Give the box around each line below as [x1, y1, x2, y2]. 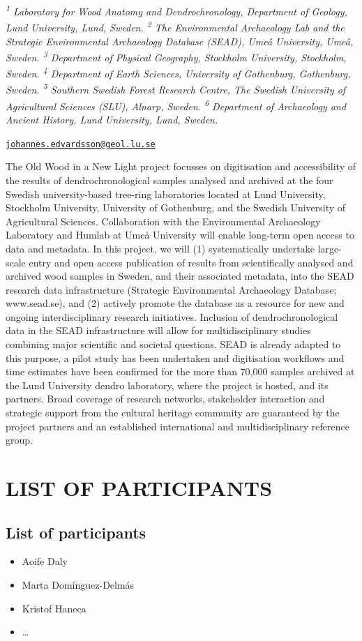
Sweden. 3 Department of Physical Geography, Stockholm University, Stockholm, [6, 48, 347, 64]
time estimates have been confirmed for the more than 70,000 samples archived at [6, 364, 355, 379]
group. [6, 432, 33, 447]
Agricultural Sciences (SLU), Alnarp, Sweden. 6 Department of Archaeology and [6, 96, 347, 113]
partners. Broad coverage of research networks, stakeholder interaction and [6, 391, 325, 406]
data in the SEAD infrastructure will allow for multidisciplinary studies [6, 323, 311, 338]
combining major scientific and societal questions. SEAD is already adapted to [6, 337, 341, 352]
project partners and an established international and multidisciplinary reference [6, 418, 349, 433]
